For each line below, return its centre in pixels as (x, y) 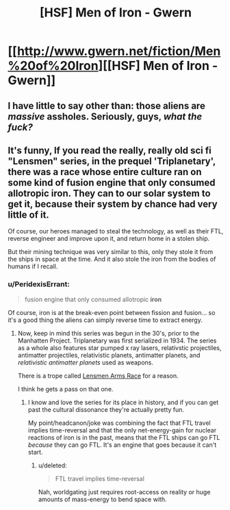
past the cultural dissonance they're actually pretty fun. (106, 409)
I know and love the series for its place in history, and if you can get (123, 402)
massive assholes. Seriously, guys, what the (105, 116)
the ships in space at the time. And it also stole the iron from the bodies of (112, 259)
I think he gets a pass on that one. (65, 389)
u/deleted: (52, 465)
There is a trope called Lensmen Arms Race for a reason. (98, 375)
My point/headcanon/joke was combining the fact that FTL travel (119, 423)
